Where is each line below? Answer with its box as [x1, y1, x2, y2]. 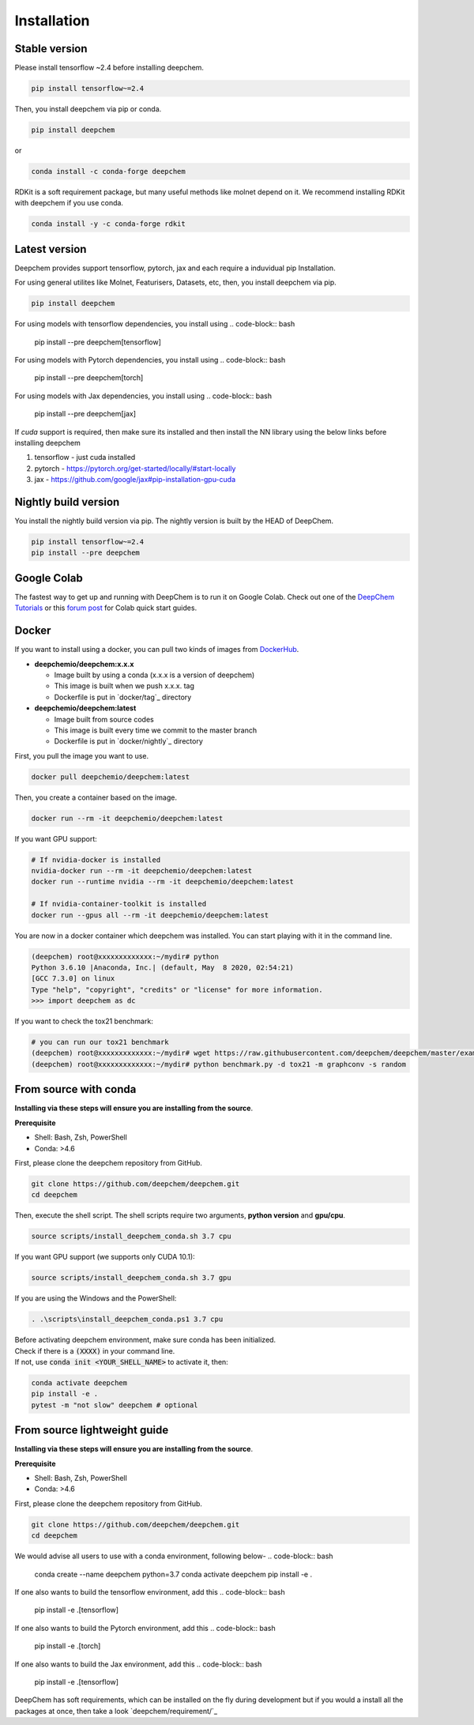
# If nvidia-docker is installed [31, 855, 161, 864]
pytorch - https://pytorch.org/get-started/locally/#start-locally [34, 463, 236, 473]
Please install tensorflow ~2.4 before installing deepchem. [14, 63, 205, 73]
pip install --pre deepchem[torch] [34, 373, 144, 382]
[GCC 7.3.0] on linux [31, 974, 115, 983]
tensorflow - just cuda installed [34, 453, 136, 462]
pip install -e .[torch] [34, 1641, 101, 1651]
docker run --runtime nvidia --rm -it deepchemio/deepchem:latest [31, 877, 294, 887]
